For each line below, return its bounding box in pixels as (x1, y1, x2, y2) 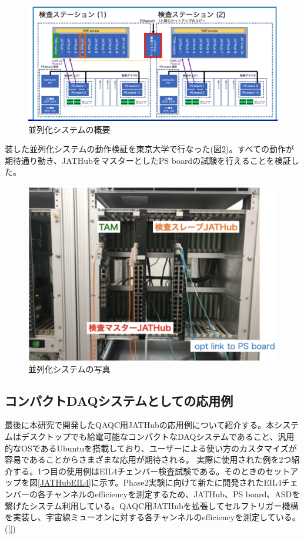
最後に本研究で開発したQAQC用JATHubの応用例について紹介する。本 (5, 419, 275, 431)
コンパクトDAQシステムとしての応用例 (5, 391, 233, 409)
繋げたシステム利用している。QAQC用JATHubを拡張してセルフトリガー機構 (5, 499, 299, 511)
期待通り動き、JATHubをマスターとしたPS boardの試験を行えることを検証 (5, 154, 291, 166)
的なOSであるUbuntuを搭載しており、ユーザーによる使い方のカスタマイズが (5, 442, 297, 454)
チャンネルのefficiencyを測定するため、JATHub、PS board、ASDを (45, 488, 300, 500)
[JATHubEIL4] (38, 476, 91, 489)
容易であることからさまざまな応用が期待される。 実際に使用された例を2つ (5, 453, 292, 466)
